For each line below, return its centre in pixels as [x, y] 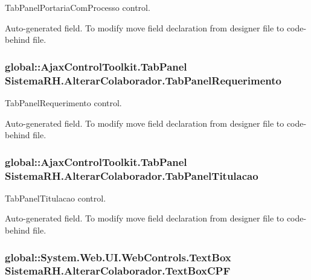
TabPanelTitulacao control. [56, 198]
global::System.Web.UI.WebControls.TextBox [118, 257]
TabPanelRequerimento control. [63, 102]
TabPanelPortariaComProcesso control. [78, 7]
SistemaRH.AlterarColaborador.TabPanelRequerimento [143, 80]
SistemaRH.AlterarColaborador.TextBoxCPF [118, 271]
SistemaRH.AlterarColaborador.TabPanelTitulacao [132, 175]
